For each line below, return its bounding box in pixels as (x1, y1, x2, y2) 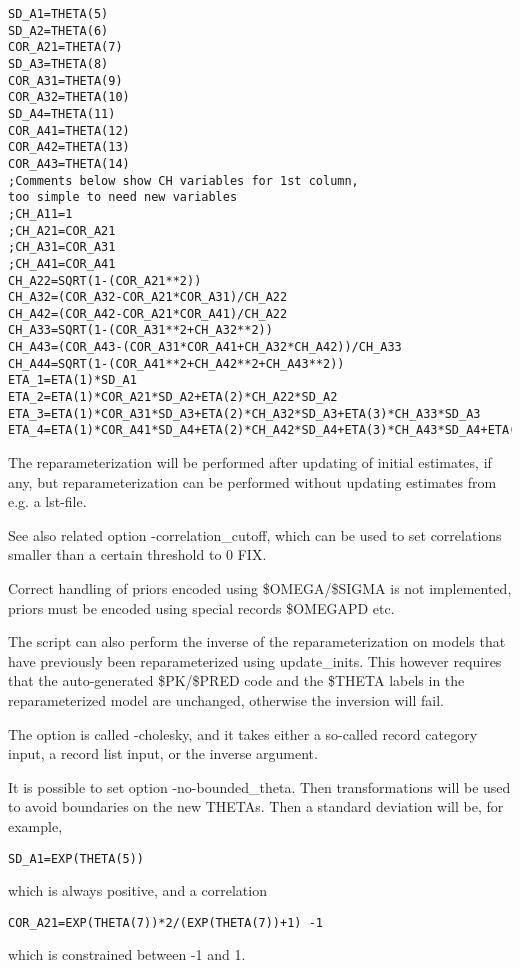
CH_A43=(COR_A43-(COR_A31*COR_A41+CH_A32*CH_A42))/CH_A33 (8, 340, 402, 355)
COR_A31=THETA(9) (8, 73, 123, 88)
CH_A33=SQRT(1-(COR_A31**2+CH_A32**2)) (8, 323, 273, 338)
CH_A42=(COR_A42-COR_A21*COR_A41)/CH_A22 (8, 306, 288, 321)
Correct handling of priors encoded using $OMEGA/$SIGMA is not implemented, (8, 578, 512, 599)
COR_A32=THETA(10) (8, 90, 130, 105)
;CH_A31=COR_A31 (8, 240, 116, 255)
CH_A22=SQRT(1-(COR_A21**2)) (8, 273, 202, 288)
